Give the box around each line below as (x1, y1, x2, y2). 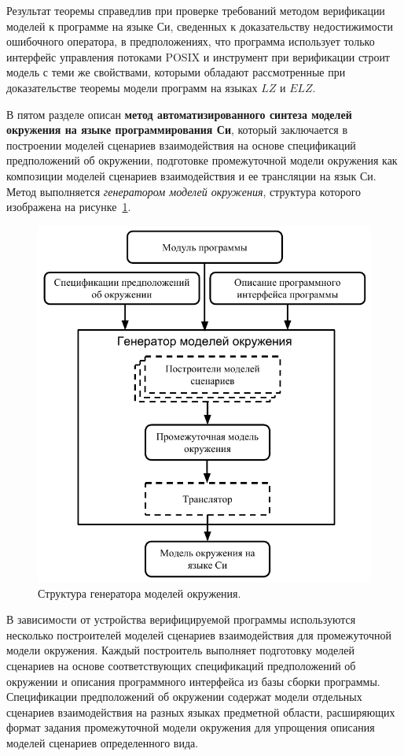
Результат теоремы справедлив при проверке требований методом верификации (6, 2, 385, 18)
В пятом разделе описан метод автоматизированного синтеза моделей (6, 106, 352, 122)
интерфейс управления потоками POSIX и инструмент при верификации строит (6, 48, 390, 65)
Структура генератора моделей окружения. (38, 584, 241, 601)
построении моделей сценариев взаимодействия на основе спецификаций (6, 136, 356, 153)
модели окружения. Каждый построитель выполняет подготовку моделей (6, 642, 354, 658)
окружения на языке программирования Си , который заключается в (6, 121, 348, 138)
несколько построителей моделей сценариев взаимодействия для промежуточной (6, 626, 392, 643)
